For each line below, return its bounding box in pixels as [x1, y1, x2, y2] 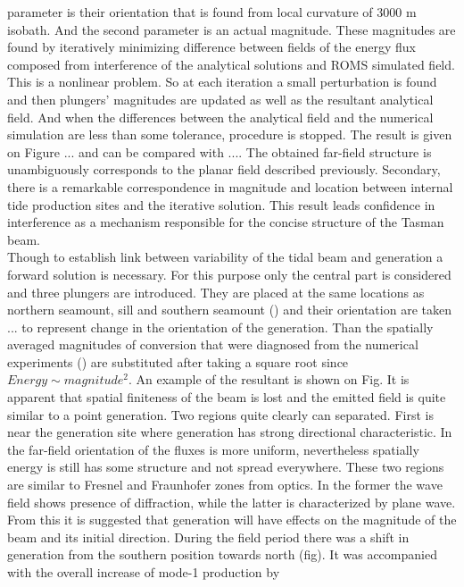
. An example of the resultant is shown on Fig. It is [128, 370, 410, 389]
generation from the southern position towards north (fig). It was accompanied [7, 545, 437, 564]
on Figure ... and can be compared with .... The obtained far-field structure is [7, 142, 432, 161]
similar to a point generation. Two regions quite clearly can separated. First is [7, 405, 434, 423]
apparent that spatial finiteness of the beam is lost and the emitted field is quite [7, 388, 446, 407]
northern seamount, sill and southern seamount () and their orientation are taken [7, 300, 452, 319]
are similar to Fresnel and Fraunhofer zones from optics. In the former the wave [7, 475, 443, 494]
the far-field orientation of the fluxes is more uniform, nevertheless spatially [7, 440, 419, 458]
